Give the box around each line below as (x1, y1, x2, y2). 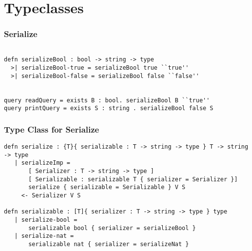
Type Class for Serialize (4, 123, 99, 135)
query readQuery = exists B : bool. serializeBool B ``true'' (4, 97, 210, 104)
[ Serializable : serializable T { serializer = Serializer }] (28, 175, 238, 183)
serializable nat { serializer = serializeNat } (28, 240, 189, 248)
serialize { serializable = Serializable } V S (28, 184, 186, 191)
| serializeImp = (14, 159, 71, 167)
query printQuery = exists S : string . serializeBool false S (4, 105, 213, 112)
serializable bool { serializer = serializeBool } (28, 224, 196, 232)
